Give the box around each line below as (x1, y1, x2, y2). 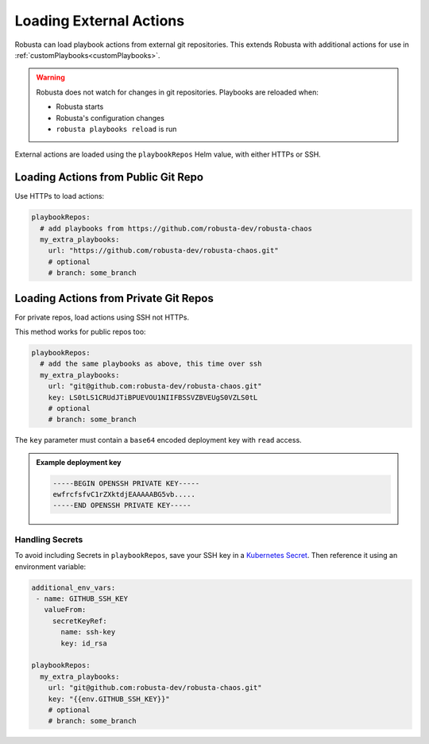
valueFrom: (44, 605, 87, 614)
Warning (36, 72, 65, 83)
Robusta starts (56, 102, 104, 111)
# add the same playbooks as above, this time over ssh (40, 359, 262, 369)
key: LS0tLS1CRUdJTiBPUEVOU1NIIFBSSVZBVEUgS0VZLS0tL (48, 393, 258, 401)
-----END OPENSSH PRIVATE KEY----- (52, 501, 191, 510)
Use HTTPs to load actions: (14, 192, 105, 201)
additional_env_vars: (31, 583, 116, 592)
